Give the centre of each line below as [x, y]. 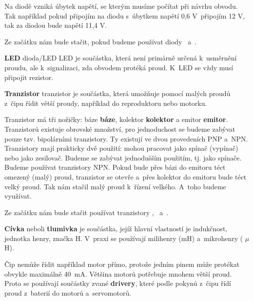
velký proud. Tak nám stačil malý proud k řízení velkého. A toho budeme [115, 186]
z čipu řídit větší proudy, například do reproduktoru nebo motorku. [106, 103]
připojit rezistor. [29, 77]
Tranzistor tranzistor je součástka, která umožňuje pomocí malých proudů [117, 93]
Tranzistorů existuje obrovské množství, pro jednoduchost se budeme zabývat [120, 129]
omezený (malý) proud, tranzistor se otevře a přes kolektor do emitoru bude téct [126, 176]
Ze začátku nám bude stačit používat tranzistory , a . [87, 212]
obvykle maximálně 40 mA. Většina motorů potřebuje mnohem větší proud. [118, 273]
